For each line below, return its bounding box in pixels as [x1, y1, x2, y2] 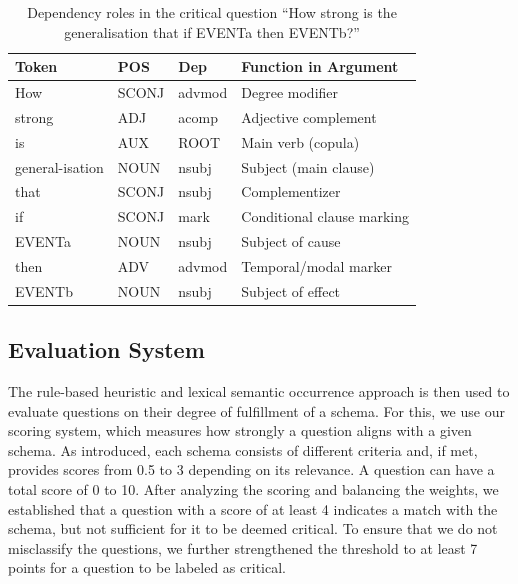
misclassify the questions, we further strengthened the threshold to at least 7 [8, 537, 478, 558]
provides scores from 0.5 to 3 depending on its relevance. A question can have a [8, 459, 495, 480]
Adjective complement [241, 106, 377, 127]
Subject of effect [241, 280, 341, 301]
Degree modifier [241, 82, 339, 103]
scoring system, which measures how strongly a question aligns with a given [8, 420, 472, 441]
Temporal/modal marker [241, 255, 392, 276]
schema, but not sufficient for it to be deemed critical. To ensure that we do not [8, 518, 498, 539]
